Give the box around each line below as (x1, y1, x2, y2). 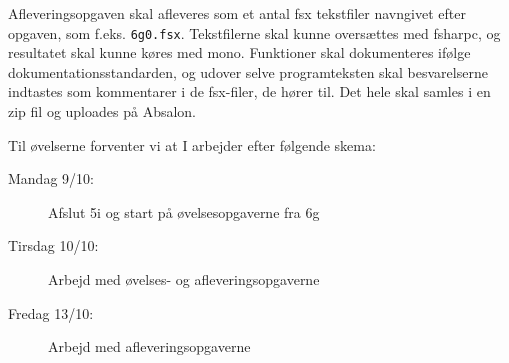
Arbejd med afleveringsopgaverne (48, 336, 251, 357)
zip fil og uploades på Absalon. (8, 101, 197, 122)
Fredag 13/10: (8, 302, 94, 323)
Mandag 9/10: (8, 168, 94, 189)
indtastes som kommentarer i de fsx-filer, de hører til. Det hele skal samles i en (8, 81, 491, 102)
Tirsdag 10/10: (8, 235, 99, 256)
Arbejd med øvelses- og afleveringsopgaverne (48, 269, 320, 289)
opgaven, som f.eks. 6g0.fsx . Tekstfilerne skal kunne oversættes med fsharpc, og (8, 22, 501, 43)
